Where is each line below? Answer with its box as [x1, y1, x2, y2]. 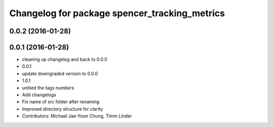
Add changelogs [22, 92, 57, 98]
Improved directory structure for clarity [22, 106, 103, 112]
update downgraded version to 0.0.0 [22, 70, 98, 76]
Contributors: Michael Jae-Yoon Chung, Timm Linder [22, 113, 132, 119]
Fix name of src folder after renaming [22, 99, 100, 105]
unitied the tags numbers [22, 84, 74, 91]
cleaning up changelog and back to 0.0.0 [22, 56, 108, 63]
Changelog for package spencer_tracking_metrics [9, 8, 225, 19]
